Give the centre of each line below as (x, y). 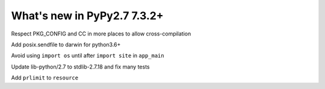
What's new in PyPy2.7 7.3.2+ (87, 16)
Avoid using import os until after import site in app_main (88, 56)
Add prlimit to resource (45, 78)
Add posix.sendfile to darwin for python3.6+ (66, 44)
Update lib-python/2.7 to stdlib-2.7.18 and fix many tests (80, 67)
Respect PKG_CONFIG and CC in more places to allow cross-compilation (101, 34)
